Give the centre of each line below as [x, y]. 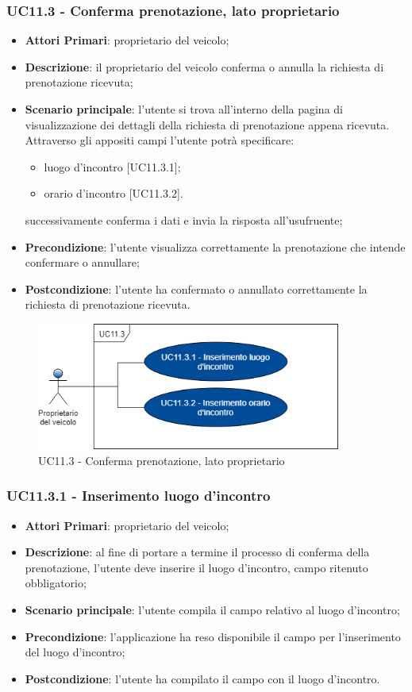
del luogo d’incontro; [75, 652]
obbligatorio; [56, 583]
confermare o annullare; [82, 262]
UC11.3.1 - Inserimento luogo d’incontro [139, 496]
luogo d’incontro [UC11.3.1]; [112, 166]
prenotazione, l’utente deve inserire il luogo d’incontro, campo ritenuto [196, 567]
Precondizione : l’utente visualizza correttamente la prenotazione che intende [215, 246]
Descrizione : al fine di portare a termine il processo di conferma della [197, 552]
